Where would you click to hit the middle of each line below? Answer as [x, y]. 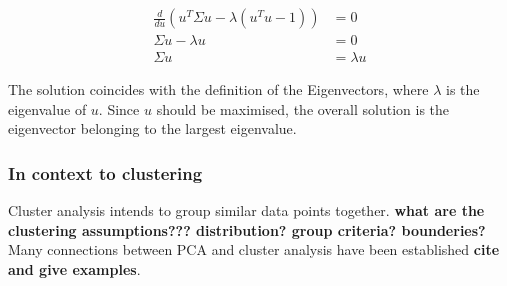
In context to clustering [105, 172]
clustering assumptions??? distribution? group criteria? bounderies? [247, 229]
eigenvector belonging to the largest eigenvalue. [152, 128]
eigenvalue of [47, 108]
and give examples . [74, 268]
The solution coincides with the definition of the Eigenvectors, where [218, 89]
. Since [119, 108]
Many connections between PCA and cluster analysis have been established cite [254, 249]
